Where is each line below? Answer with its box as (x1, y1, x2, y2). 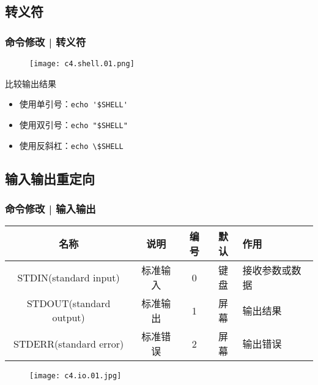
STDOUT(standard (26, 296, 111, 311)
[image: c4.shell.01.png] (29, 59, 135, 68)
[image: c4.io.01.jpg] (29, 372, 122, 381)
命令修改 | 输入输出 (5, 200, 96, 216)
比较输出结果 (5, 77, 56, 90)
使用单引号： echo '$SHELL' (19, 97, 128, 110)
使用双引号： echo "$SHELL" (19, 118, 128, 131)
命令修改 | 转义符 (5, 34, 86, 49)
